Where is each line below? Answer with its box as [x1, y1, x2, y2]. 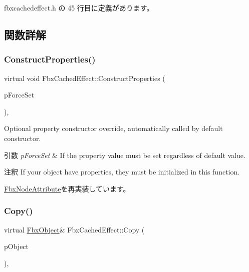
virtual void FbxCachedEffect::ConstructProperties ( [4, 72, 165, 83]
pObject [4, 241, 29, 251]
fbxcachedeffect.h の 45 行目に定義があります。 [4, 2, 154, 12]
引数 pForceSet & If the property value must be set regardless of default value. [4, 149, 245, 160]
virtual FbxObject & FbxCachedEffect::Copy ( [4, 224, 145, 234]
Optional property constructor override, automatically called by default [4, 123, 223, 133]
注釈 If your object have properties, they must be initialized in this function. [4, 166, 240, 177]
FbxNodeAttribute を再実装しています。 [4, 183, 130, 193]
